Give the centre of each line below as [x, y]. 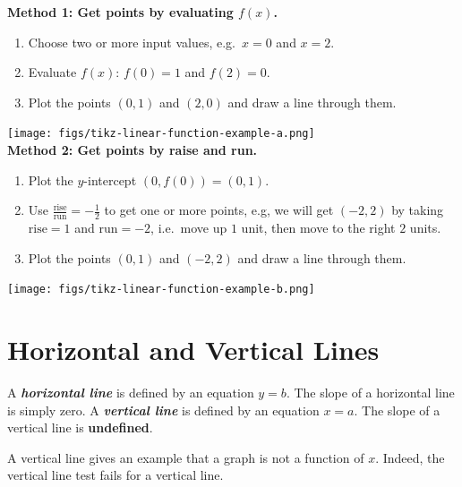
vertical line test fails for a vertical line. [115, 475]
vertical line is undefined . [80, 427]
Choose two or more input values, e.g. [132, 42]
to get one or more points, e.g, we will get [219, 210]
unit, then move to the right [318, 228]
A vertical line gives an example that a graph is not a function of [186, 457]
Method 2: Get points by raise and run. [133, 150]
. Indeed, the [410, 457]
